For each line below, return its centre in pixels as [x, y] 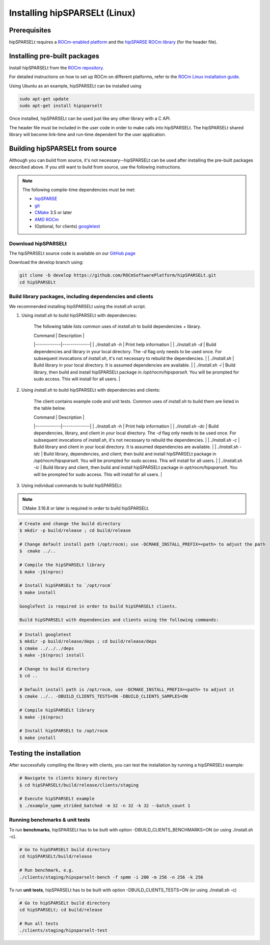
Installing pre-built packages [54, 56]
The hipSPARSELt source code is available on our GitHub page [72, 254]
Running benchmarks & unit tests [50, 820]
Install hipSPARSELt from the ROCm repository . [56, 68]
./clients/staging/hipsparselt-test [64, 931]
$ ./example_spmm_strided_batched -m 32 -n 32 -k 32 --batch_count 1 [105, 805]
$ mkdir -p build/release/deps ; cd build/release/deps [88, 642]
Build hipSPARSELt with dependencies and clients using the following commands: [119, 620]
